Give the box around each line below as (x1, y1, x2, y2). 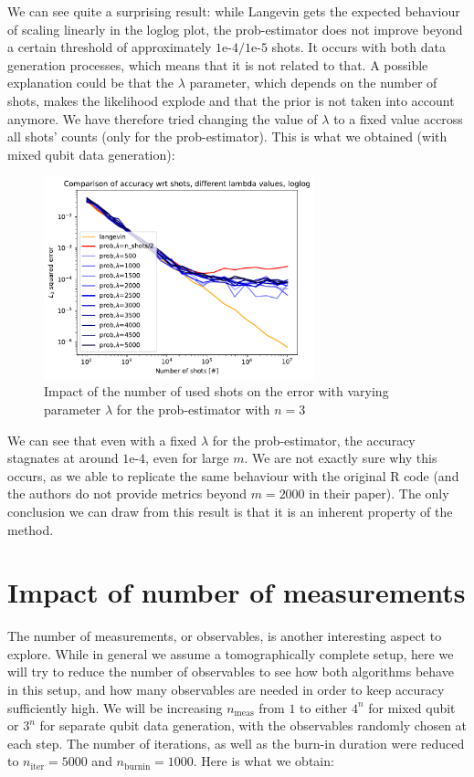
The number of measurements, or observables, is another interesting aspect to (7, 626, 442, 646)
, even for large (145, 448, 229, 467)
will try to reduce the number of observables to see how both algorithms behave (7, 662, 454, 681)
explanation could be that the (7, 73, 174, 92)
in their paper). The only (309, 484, 449, 503)
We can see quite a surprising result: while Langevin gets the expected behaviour (7, 2, 460, 20)
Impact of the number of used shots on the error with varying (44, 382, 389, 401)
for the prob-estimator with (116, 399, 270, 418)
